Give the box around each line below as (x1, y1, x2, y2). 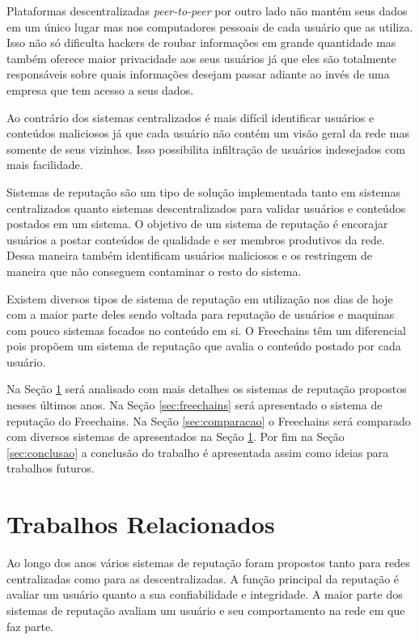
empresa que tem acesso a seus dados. (6, 81, 194, 98)
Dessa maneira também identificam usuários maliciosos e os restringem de (6, 247, 373, 264)
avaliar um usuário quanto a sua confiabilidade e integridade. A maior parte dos (6, 586, 403, 603)
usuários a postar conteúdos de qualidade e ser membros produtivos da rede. (6, 231, 385, 248)
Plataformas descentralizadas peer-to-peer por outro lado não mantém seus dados (6, 2, 408, 19)
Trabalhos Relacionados (6, 507, 275, 540)
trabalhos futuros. (6, 460, 95, 477)
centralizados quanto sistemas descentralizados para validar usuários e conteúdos (6, 199, 406, 216)
